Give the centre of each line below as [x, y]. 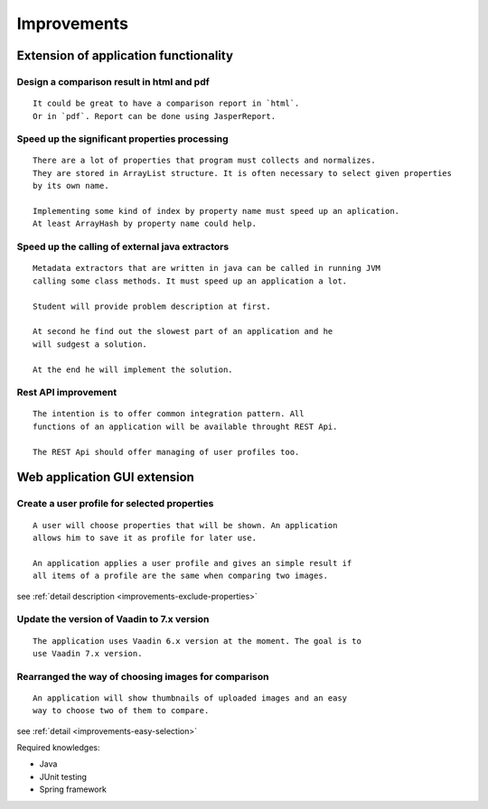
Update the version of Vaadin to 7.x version [113, 619]
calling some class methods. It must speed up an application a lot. [190, 281]
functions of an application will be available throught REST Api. [185, 426]
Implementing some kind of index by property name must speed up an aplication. [216, 211]
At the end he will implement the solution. [133, 369]
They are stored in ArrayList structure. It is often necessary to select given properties [242, 173]
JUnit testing [63, 776]
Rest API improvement [67, 393]
